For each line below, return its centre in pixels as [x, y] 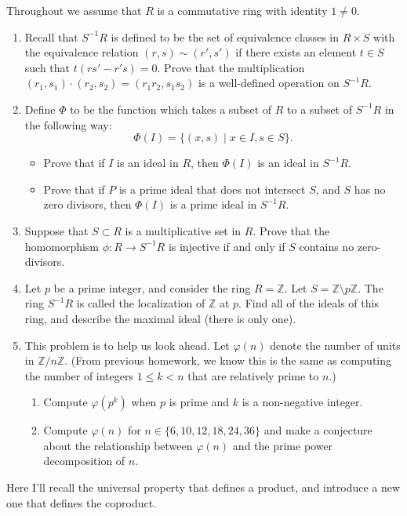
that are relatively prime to [253, 375]
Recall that [51, 36]
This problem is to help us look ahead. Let [127, 345]
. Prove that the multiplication [231, 67]
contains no [327, 246]
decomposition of [84, 461]
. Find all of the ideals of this [309, 303]
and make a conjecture [318, 430]
